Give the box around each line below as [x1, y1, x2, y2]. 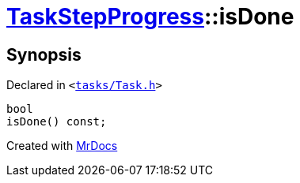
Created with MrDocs [6, 139, 118, 153]
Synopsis [6, 44, 82, 65]
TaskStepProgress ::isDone [6, 3, 294, 30]
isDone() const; [6, 115, 107, 129]
